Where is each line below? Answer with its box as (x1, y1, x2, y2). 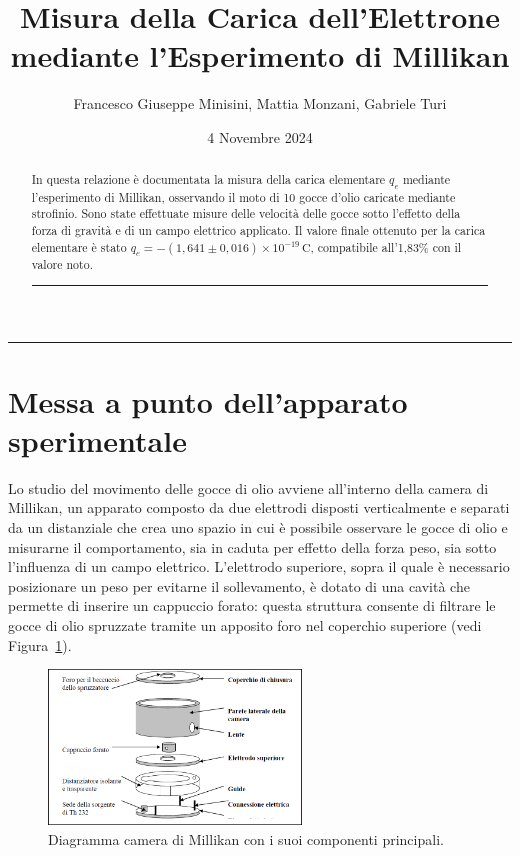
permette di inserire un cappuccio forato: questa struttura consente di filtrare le (8, 595, 496, 616)
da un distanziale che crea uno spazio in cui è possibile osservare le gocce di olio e (8, 517, 508, 538)
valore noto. (31, 256, 93, 273)
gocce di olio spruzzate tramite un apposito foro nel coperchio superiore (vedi (8, 615, 482, 636)
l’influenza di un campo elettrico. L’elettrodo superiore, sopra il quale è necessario (8, 556, 510, 577)
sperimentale (8, 419, 187, 460)
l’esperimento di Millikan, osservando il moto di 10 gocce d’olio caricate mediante (31, 188, 456, 205)
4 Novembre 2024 (207, 126, 313, 147)
